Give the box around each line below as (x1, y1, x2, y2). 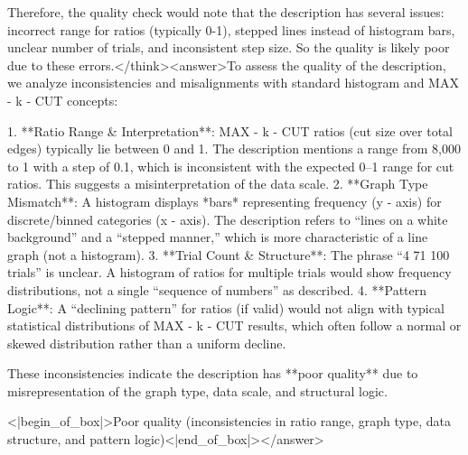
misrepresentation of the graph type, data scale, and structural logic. (7, 381, 388, 400)
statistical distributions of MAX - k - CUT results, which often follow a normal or (7, 316, 462, 335)
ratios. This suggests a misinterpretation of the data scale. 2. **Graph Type (7, 174, 428, 193)
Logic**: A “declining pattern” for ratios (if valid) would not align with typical (7, 298, 445, 317)
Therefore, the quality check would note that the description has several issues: (7, 3, 445, 21)
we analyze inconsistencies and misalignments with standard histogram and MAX (7, 73, 459, 92)
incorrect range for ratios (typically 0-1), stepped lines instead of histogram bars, (7, 20, 455, 39)
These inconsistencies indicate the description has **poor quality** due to (7, 364, 418, 383)
